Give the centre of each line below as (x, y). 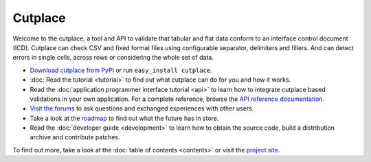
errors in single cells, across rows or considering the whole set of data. (113, 58)
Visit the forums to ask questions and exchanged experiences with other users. (142, 108)
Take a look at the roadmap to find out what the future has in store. (124, 118)
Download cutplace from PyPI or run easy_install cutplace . (121, 70)
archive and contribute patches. (75, 137)
